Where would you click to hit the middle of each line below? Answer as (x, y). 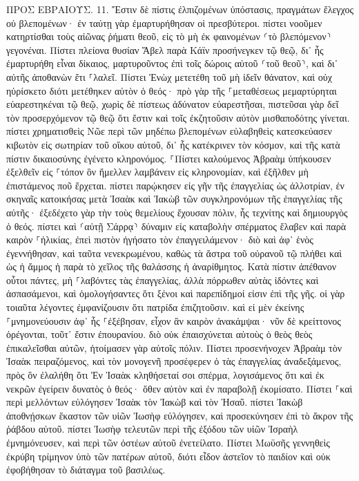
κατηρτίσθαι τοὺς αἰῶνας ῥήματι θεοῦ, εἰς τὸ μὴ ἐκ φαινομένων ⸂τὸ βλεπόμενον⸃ (169, 36)
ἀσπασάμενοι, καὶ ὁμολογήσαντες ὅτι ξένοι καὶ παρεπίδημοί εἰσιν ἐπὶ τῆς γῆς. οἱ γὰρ (176, 293)
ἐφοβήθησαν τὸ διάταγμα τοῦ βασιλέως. (86, 470)
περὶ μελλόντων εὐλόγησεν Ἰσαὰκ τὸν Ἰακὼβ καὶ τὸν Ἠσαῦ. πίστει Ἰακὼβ (155, 402)
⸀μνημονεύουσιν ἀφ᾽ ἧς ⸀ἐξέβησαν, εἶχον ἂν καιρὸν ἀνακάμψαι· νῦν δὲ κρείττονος (174, 320)
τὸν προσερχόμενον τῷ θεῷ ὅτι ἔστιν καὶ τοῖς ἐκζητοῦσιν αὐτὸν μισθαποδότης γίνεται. (178, 117)
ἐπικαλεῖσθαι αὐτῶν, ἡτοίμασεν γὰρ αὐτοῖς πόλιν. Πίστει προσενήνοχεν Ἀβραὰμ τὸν (174, 347)
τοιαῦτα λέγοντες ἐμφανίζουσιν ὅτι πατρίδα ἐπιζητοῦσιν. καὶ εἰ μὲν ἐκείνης (155, 307)
